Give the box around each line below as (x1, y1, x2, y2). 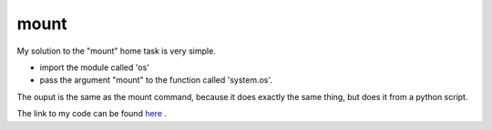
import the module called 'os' (39, 62, 150, 73)
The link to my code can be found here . (16, 108, 168, 119)
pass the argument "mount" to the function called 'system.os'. (39, 75, 273, 85)
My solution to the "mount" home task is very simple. (16, 45, 216, 56)
